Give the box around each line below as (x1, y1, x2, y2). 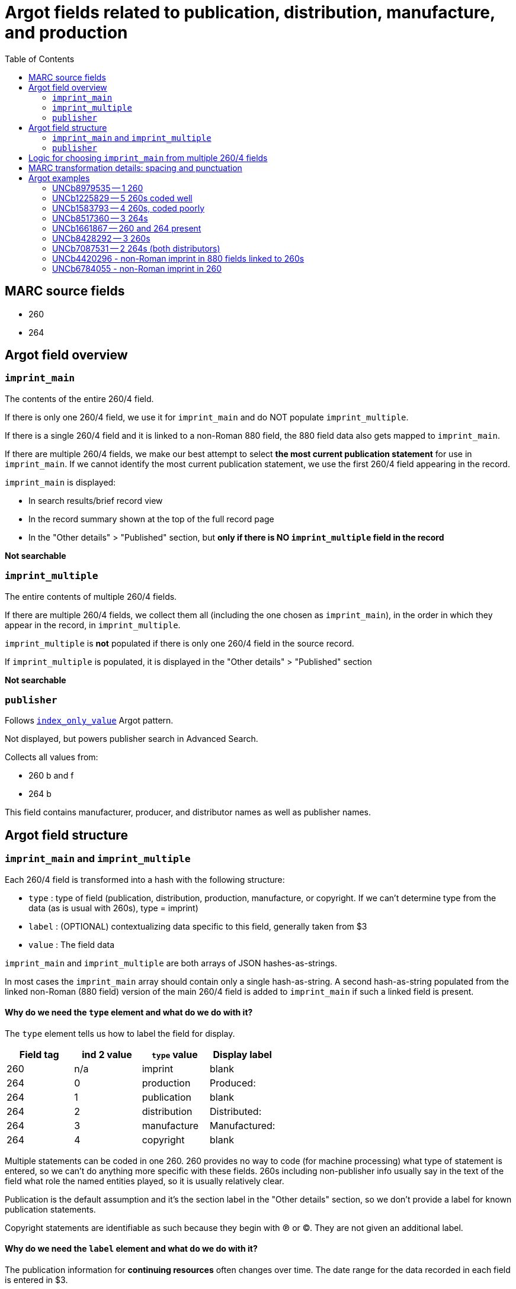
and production (5, 22, 128, 43)
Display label (213, 1048, 272, 1060)
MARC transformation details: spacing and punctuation (28, 162, 242, 173)
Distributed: (210, 1105, 262, 1117)
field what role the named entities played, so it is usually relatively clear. (5, 1175, 284, 1186)
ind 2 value (82, 1048, 132, 1060)
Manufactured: (210, 1119, 275, 1132)
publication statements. (5, 1204, 96, 1214)
